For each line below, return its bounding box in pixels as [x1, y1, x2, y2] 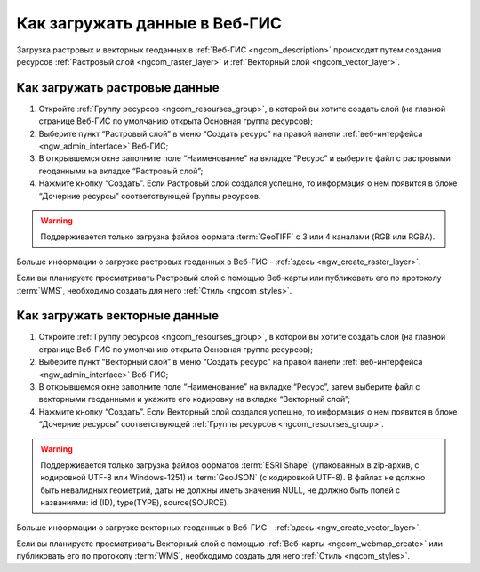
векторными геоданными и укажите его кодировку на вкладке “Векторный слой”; [38, 394, 351, 405]
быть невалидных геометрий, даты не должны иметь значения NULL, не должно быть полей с [40, 485, 401, 495]
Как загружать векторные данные [16, 308, 220, 324]
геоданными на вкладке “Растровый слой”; [38, 165, 204, 176]
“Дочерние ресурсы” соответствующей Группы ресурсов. [38, 190, 261, 201]
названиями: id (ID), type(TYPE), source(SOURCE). [40, 497, 230, 508]
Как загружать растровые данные [16, 80, 220, 95]
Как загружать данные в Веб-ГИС [16, 13, 282, 33]
